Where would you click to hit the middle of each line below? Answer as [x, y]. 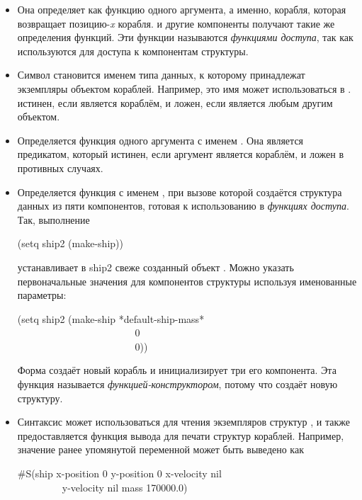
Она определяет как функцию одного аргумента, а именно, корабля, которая [182, 9]
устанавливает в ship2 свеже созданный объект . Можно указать [155, 267]
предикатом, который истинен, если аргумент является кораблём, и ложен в [181, 154]
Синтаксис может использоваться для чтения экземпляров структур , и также [183, 422]
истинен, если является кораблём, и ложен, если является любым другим [175, 102]
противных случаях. [60, 167]
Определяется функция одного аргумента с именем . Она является [160, 140]
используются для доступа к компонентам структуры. [133, 51]
